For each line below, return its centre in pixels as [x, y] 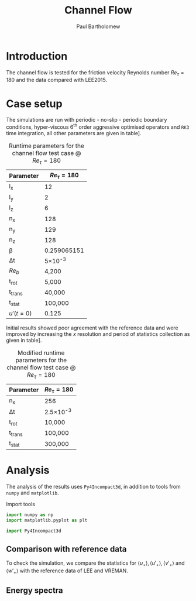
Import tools [21, 504]
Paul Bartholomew [98, 26]
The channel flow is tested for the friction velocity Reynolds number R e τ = [95, 73]
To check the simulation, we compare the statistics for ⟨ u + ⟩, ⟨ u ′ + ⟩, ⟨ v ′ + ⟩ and [96, 564]
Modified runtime [41, 353]
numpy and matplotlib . [33, 493]
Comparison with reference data [66, 549]
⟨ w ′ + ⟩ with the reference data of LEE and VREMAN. [67, 571]
